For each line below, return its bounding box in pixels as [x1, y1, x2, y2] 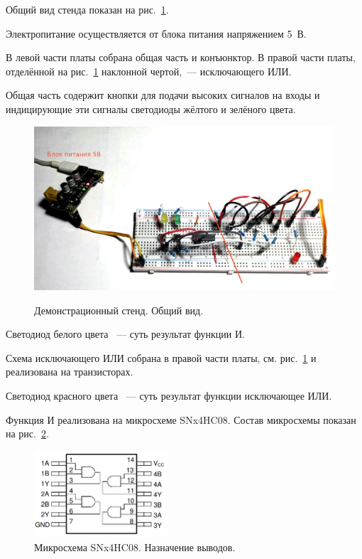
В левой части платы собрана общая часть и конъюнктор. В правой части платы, [6, 50, 356, 65]
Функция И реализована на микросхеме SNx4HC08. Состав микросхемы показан [6, 412, 356, 427]
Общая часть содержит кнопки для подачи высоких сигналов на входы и [6, 87, 320, 102]
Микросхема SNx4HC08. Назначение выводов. [34, 539, 236, 554]
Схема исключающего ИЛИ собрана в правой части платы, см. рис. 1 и [6, 350, 317, 365]
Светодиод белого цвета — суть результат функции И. [6, 326, 245, 341]
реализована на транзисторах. [6, 364, 133, 379]
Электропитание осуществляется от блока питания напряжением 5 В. [6, 26, 307, 41]
